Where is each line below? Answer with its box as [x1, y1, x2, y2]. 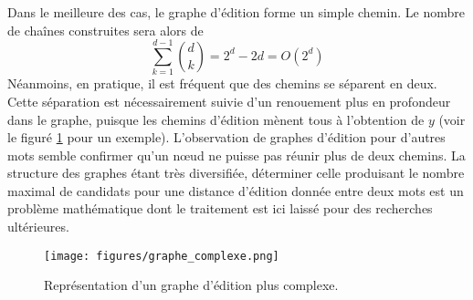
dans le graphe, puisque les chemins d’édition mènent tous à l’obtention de [7, 109, 425, 129]
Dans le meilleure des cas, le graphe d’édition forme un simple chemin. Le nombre [7, 3, 465, 21]
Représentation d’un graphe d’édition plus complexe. [44, 275, 339, 295]
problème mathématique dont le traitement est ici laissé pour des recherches [7, 199, 433, 218]
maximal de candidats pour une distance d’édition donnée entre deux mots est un [7, 181, 464, 200]
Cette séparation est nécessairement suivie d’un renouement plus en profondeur [7, 91, 451, 110]
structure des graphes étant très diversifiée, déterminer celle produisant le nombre [7, 163, 465, 182]
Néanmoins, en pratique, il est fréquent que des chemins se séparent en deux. [7, 74, 437, 93]
